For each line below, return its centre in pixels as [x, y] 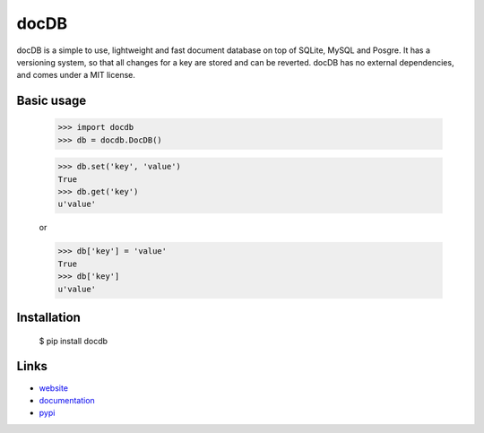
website [54, 388]
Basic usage [52, 101]
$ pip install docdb [73, 341]
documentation [67, 400]
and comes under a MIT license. [76, 75]
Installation [48, 318]
